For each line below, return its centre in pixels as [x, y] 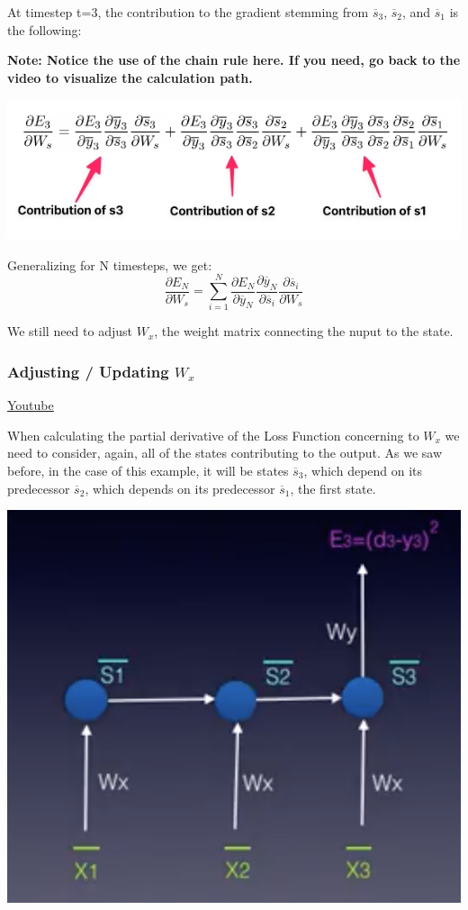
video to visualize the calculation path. [130, 77]
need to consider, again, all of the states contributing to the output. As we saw [225, 453]
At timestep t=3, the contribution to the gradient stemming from [188, 12]
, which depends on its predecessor [180, 488]
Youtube [31, 405]
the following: [45, 29]
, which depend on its [363, 470]
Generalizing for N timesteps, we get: [110, 264]
